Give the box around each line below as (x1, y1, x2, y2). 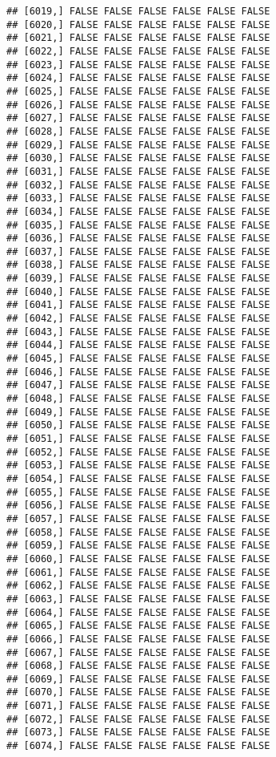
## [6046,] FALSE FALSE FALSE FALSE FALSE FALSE (6, 366, 270, 378)
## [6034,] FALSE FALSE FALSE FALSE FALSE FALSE (6, 205, 270, 217)
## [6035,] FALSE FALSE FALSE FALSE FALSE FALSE (6, 219, 270, 231)
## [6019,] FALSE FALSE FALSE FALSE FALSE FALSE (6, 6, 270, 17)
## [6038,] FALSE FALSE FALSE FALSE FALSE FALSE (6, 259, 270, 271)
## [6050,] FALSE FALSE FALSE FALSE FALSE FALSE (6, 419, 270, 431)
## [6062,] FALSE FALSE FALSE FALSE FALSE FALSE (6, 580, 270, 592)
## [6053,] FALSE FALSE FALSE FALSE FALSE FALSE (6, 459, 270, 472)
